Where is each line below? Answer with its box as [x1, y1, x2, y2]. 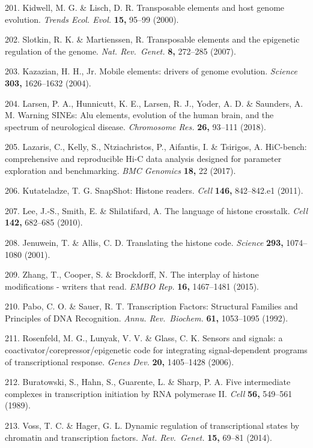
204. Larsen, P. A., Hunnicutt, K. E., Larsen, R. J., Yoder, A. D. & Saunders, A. [5, 97, 303, 109]
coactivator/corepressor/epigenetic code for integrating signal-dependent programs [5, 344, 308, 356]
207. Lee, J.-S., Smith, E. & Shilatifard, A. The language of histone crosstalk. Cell [5, 204, 308, 217]
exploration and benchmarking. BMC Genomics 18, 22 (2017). [5, 164, 236, 176]
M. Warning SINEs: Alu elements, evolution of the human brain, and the [5, 109, 274, 121]
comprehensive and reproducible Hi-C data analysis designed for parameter [5, 152, 282, 164]
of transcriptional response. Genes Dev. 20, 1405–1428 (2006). [5, 355, 234, 368]
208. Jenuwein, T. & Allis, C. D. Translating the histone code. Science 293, [5, 236, 284, 248]
